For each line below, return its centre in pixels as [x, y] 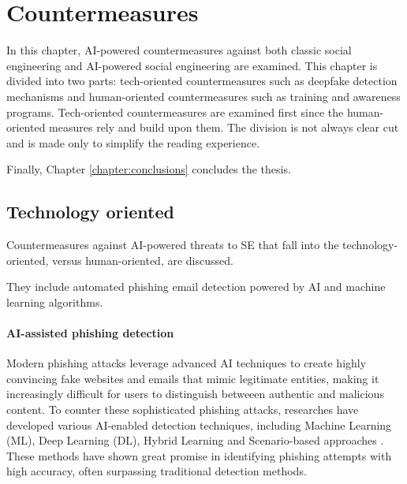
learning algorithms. [55, 302]
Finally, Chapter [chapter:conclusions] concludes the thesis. [149, 169]
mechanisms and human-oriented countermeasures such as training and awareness [203, 96]
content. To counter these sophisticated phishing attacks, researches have [183, 410]
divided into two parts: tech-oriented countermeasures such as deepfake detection [202, 81]
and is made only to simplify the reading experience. [133, 142]
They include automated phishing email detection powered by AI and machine [196, 287]
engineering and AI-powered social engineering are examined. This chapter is [192, 65]
